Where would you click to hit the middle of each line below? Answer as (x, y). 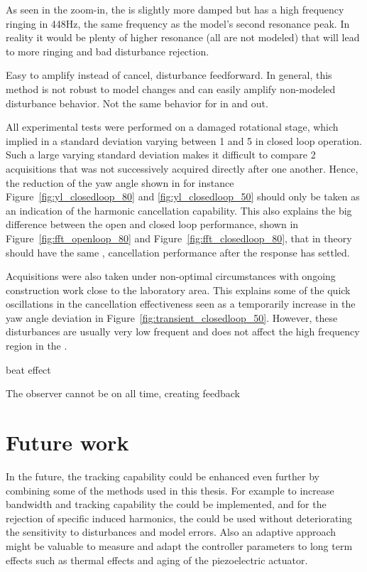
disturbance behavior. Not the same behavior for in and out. (137, 103)
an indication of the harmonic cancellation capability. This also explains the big (179, 210)
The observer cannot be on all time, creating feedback (123, 393)
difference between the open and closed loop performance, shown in (152, 224)
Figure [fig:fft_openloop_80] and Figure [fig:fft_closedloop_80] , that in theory (179, 238)
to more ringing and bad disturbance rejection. (108, 51)
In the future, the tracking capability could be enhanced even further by (163, 476)
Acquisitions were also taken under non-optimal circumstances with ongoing (171, 276)
